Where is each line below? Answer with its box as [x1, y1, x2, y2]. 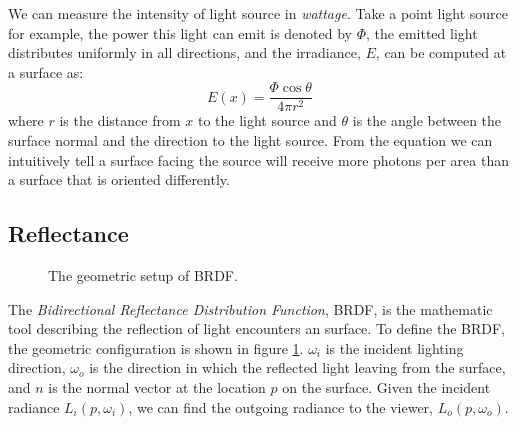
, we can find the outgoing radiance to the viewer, [128, 396, 433, 417]
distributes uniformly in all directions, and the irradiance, [8, 42, 361, 63]
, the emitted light [366, 22, 478, 43]
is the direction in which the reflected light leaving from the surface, [89, 357, 506, 378]
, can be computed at [375, 42, 507, 63]
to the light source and [197, 110, 337, 131]
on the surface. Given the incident [282, 376, 491, 397]
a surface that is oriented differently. [8, 169, 230, 190]
